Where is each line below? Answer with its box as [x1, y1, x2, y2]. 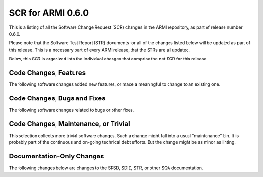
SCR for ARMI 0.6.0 [9, 7, 89, 18]
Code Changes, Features [9, 68, 86, 77]
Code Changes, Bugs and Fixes [9, 94, 106, 102]
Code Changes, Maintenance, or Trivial [9, 119, 130, 128]
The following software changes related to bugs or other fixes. [9, 107, 134, 113]
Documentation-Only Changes [9, 152, 104, 160]
